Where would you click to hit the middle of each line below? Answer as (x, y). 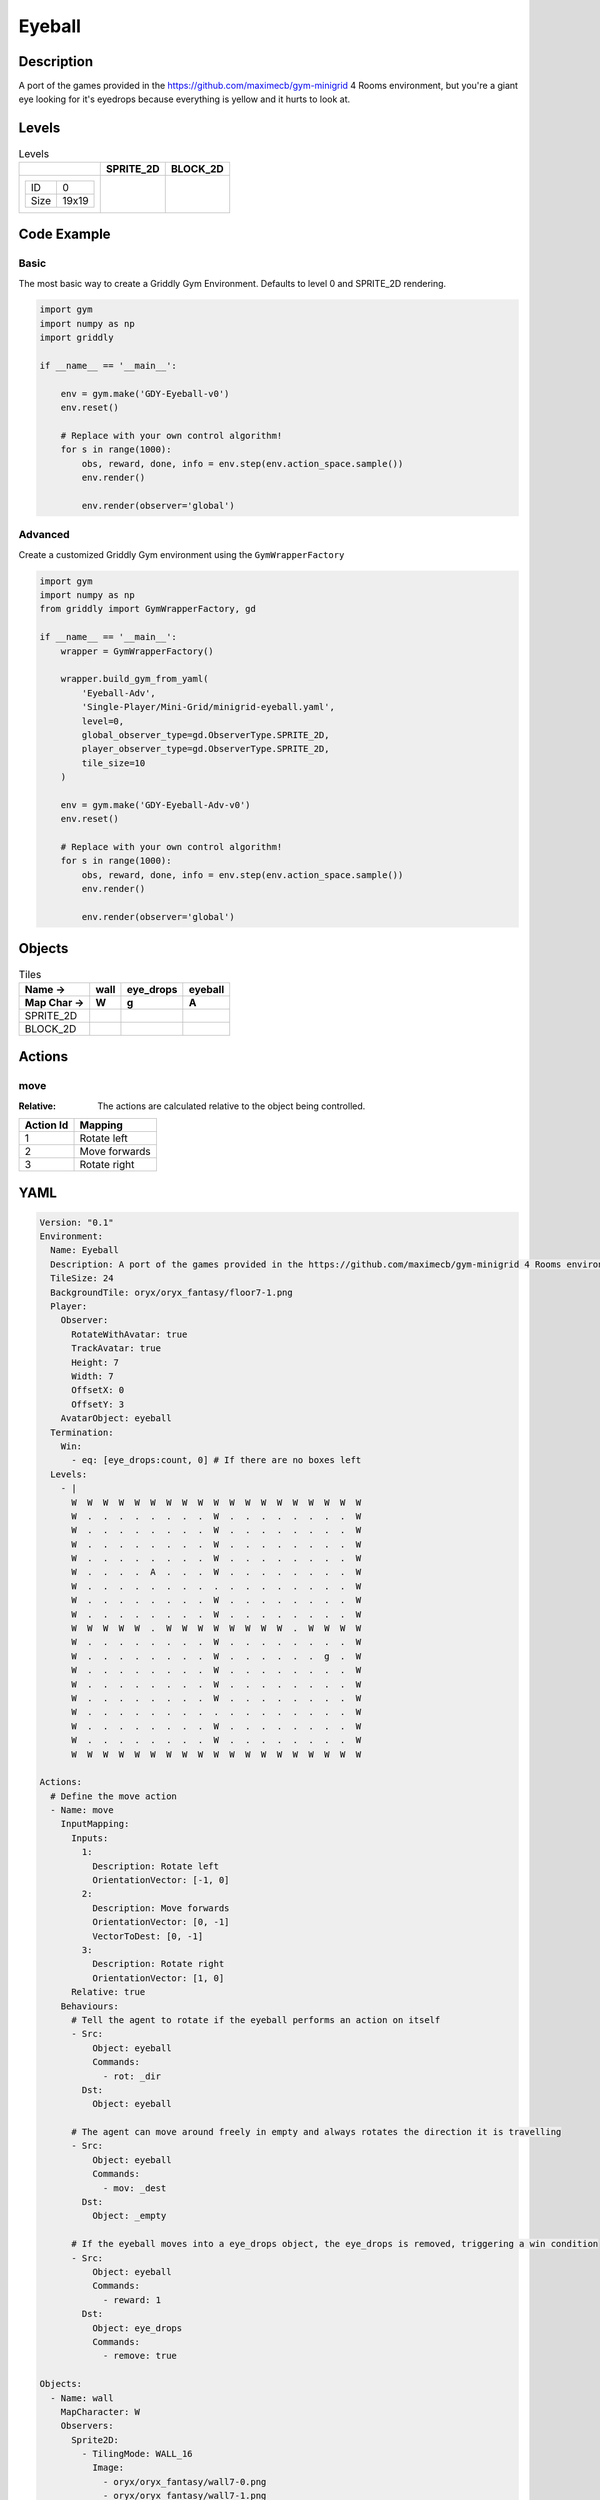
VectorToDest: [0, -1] (147, 1936)
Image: (108, 2468)
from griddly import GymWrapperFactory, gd (148, 609)
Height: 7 (95, 1362)
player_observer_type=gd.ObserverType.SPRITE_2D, (205, 749)
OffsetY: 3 (98, 1404)
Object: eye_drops (137, 2328)
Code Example (64, 234)
